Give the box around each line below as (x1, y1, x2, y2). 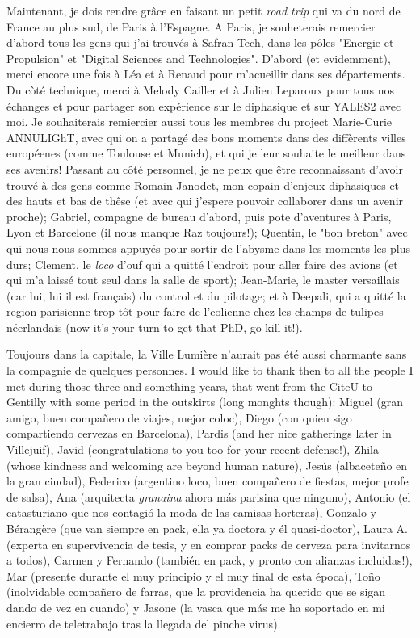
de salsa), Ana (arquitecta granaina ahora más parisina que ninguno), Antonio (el (6, 488, 411, 505)
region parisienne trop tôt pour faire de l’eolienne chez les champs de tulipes (6, 303, 384, 320)
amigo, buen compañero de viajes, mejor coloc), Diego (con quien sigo (6, 409, 352, 426)
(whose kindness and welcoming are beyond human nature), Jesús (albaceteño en (6, 456, 408, 473)
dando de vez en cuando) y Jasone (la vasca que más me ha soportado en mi (6, 598, 385, 615)
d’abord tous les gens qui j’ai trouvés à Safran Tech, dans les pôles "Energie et (6, 34, 394, 51)
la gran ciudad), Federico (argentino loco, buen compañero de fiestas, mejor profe (6, 472, 409, 489)
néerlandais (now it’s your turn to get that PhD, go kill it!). (6, 318, 303, 335)
